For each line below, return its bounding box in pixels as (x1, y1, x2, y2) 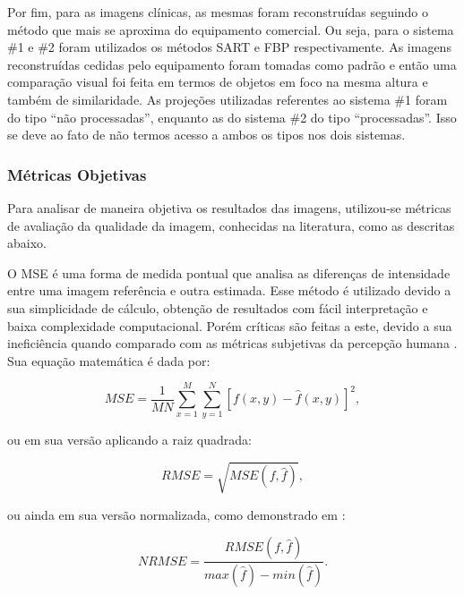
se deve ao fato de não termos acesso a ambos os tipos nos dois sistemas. (7, 125, 406, 144)
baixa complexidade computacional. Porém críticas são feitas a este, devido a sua (7, 316, 452, 335)
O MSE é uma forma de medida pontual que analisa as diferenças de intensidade (7, 263, 451, 282)
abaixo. (7, 234, 47, 252)
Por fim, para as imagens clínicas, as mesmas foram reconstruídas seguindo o (7, 3, 429, 21)
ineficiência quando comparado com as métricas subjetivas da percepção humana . (7, 334, 458, 353)
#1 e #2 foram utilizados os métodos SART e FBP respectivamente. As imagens (7, 38, 451, 56)
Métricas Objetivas (7, 163, 147, 185)
